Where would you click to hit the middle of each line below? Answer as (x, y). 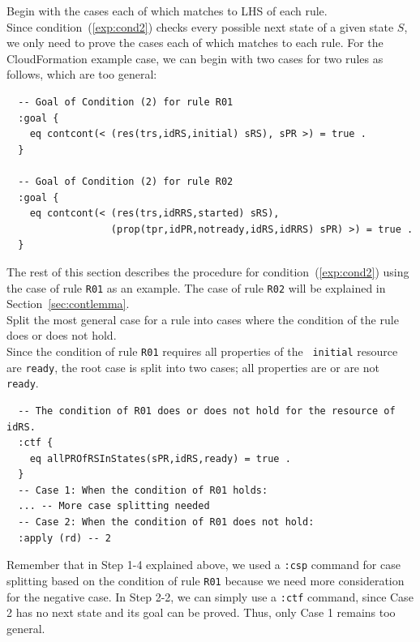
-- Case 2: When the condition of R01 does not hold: (166, 522)
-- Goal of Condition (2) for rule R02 (126, 181)
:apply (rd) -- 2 (64, 538)
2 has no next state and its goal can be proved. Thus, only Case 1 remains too (201, 612)
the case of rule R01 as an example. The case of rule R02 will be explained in (196, 287)
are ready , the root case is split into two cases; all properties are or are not (193, 367)
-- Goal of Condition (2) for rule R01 (126, 102)
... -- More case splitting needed (114, 506)
